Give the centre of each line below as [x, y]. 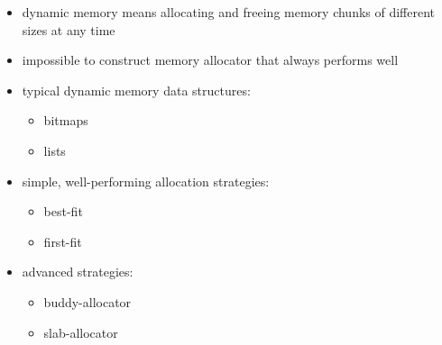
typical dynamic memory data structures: [136, 90]
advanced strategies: [78, 272]
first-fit [63, 241]
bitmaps [66, 120]
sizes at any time [69, 29]
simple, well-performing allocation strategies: [146, 181]
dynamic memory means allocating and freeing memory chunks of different [229, 12]
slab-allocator [81, 332]
